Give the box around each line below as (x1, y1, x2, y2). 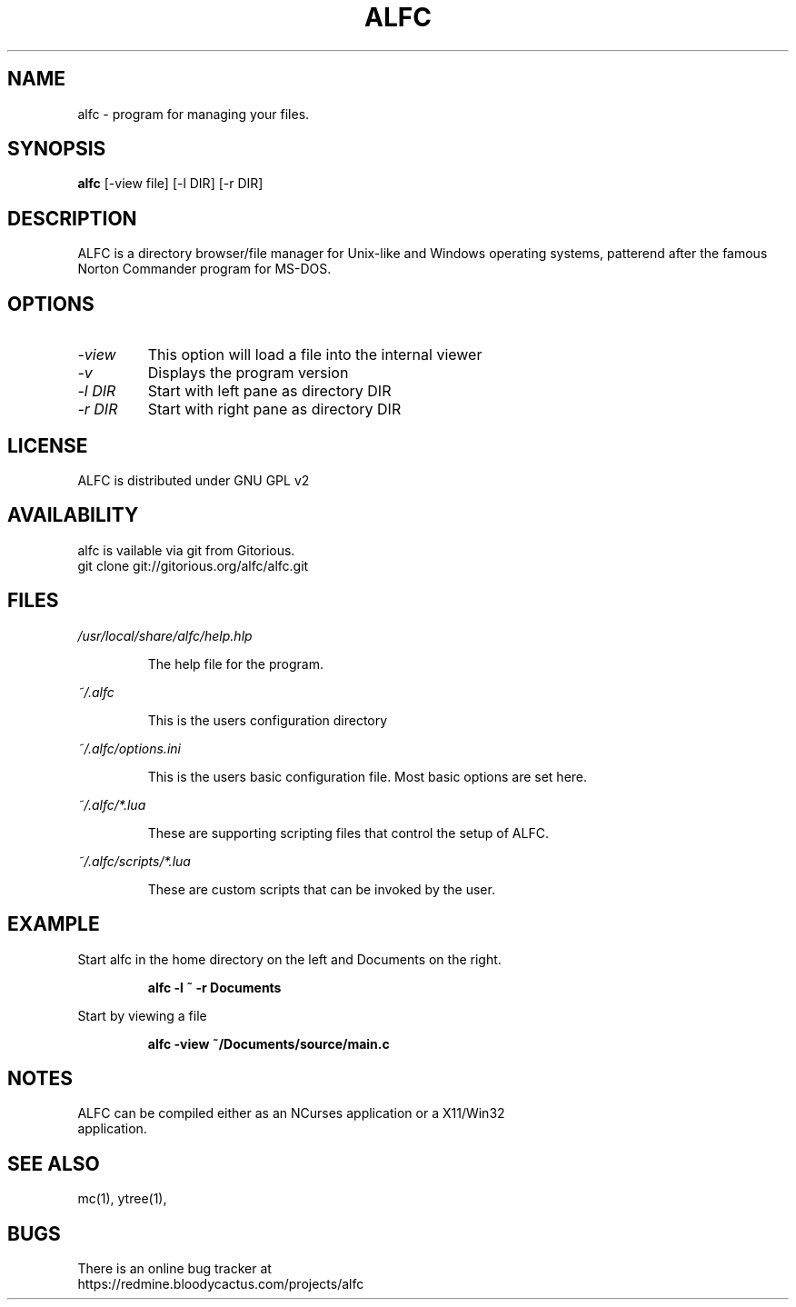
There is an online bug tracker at (77, 1261, 272, 1277)
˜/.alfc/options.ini (77, 740, 181, 756)
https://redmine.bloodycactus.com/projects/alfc (77, 1276, 364, 1292)
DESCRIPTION (7, 206, 137, 230)
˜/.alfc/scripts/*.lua (77, 853, 191, 869)
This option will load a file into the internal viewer (147, 345, 483, 364)
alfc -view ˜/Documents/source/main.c (147, 1035, 390, 1052)
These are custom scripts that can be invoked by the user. (147, 881, 495, 897)
